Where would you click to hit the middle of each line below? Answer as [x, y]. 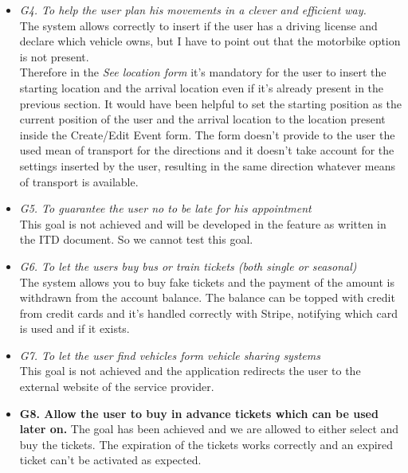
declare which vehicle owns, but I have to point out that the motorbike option [210, 41]
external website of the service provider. [117, 387]
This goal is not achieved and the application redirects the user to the [190, 371]
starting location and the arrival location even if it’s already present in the [202, 87]
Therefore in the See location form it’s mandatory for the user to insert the [203, 72]
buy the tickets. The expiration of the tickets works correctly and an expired [206, 444]
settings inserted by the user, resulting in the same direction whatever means [208, 165]
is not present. [54, 56]
